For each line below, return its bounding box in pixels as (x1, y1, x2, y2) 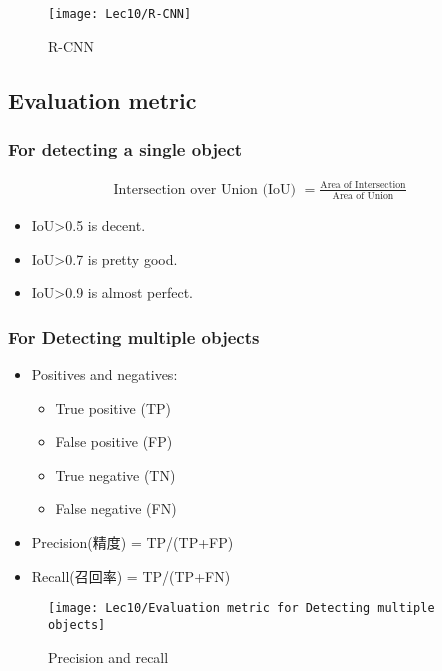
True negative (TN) (55, 464, 176, 485)
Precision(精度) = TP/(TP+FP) (31, 532, 234, 553)
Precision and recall (48, 646, 169, 667)
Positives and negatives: (31, 364, 178, 385)
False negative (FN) (55, 498, 177, 519)
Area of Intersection (320, 180, 406, 191)
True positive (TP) (55, 397, 172, 418)
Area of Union (332, 191, 394, 202)
